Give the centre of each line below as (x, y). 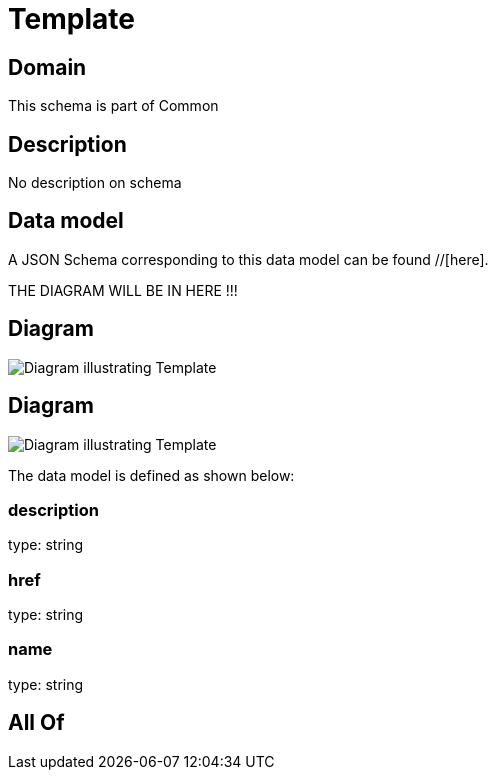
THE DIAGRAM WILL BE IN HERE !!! (123, 290)
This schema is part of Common (113, 106)
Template (71, 19)
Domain (47, 67)
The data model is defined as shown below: (151, 475)
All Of (36, 723)
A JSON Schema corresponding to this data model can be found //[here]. (248, 259)
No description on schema (95, 183)
